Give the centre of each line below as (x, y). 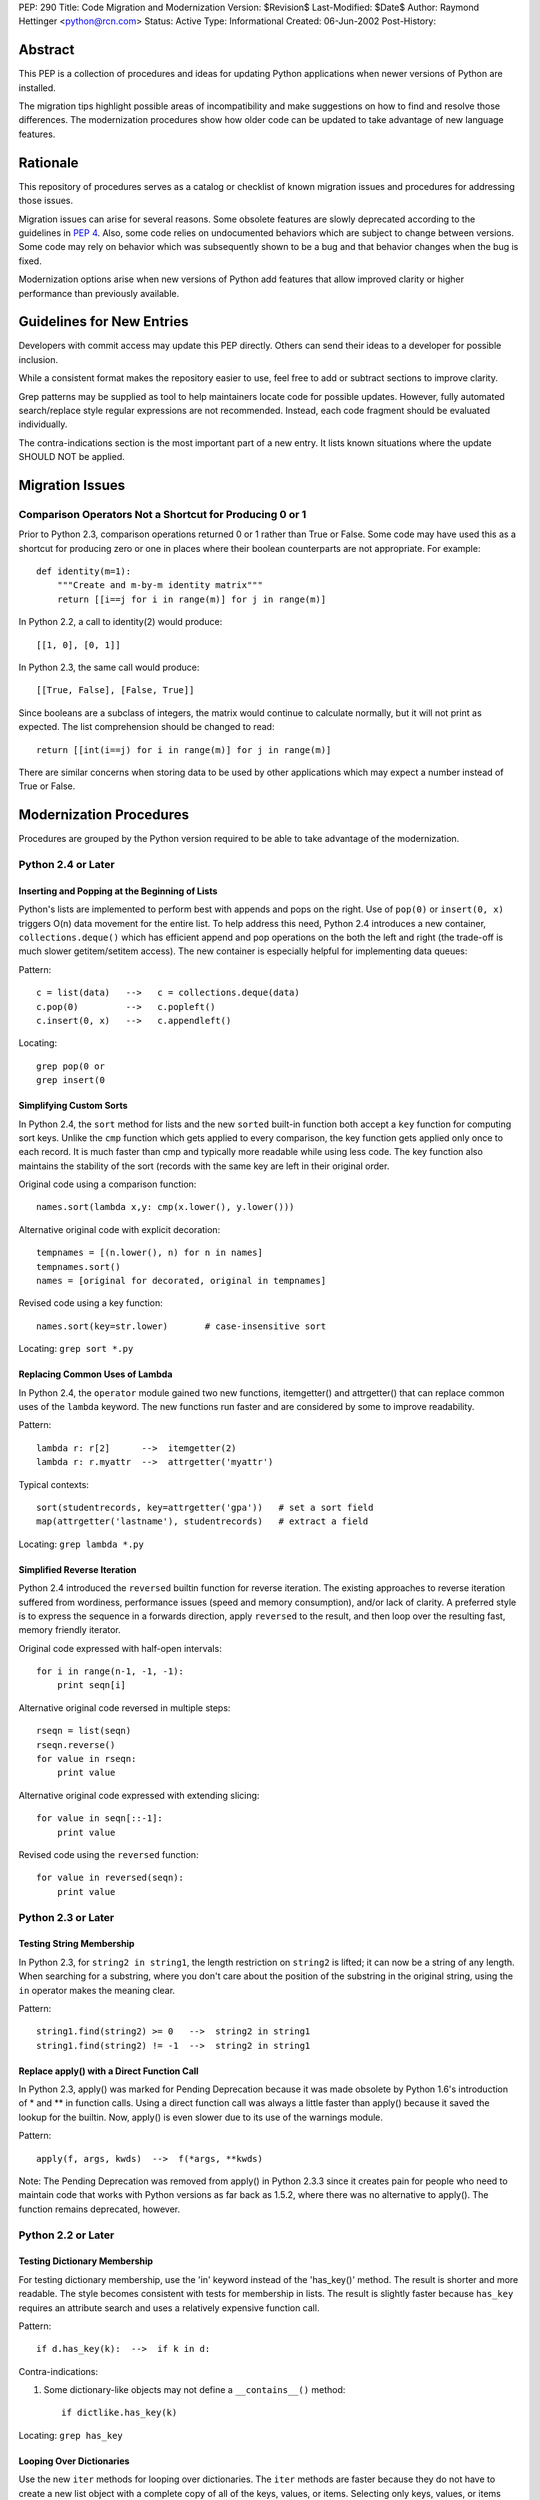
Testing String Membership (76, 1944)
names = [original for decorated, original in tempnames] (181, 1281)
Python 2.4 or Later (66, 865)
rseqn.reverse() (76, 1744)
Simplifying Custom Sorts (73, 1106)
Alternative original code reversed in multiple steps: (124, 1707)
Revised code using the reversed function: (108, 1854)
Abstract (46, 50)
